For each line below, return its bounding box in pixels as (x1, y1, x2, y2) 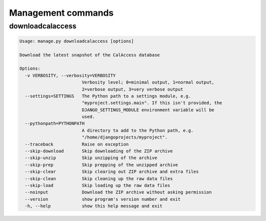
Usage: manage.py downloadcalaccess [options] (19, 38, 134, 44)
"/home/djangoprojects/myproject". (81, 135, 168, 140)
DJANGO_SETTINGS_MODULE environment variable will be (81, 107, 214, 112)
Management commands (9, 7, 114, 18)
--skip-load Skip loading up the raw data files (25, 183, 170, 188)
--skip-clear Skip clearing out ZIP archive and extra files (25, 169, 199, 174)
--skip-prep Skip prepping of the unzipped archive (25, 162, 178, 167)
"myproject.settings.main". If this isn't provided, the (81, 100, 223, 106)
